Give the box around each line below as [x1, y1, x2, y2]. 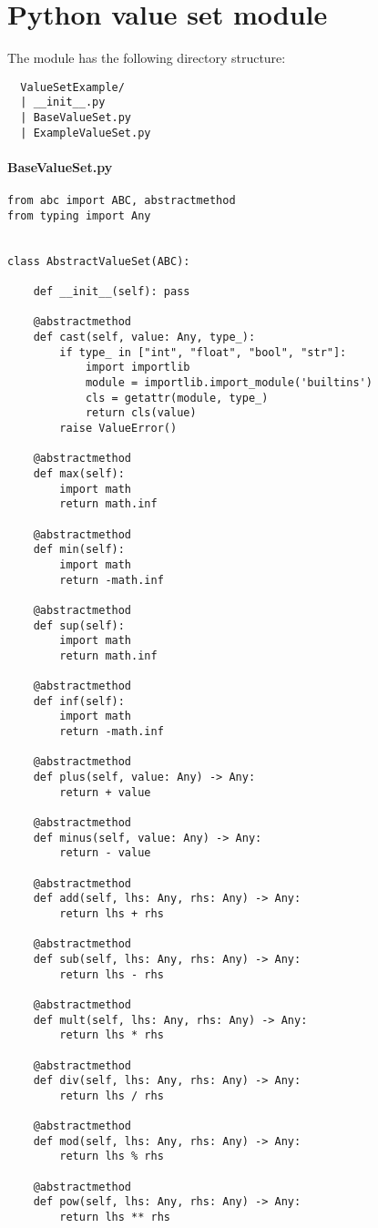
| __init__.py [20, 96, 106, 109]
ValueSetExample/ [20, 80, 125, 94]
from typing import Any [7, 209, 151, 222]
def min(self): [33, 543, 125, 557]
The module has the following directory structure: [7, 48, 286, 67]
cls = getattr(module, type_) [85, 391, 269, 404]
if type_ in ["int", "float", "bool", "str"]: [59, 345, 347, 359]
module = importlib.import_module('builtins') [85, 376, 373, 390]
